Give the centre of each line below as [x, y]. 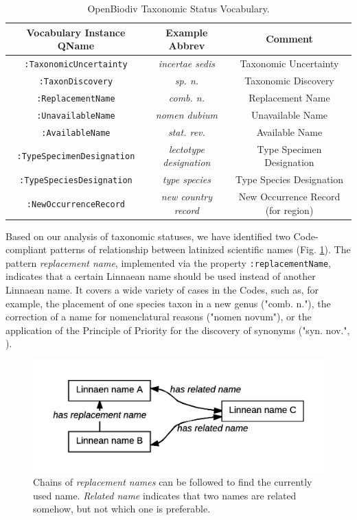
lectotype [186, 149]
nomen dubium [186, 114]
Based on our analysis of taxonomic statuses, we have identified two [148, 236]
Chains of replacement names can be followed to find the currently [173, 482]
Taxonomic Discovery [289, 80]
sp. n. [187, 80]
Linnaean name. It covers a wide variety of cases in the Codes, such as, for [162, 290]
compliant [26, 249]
